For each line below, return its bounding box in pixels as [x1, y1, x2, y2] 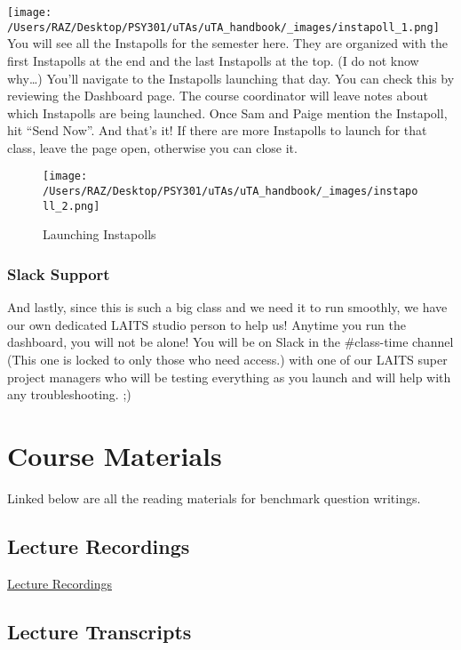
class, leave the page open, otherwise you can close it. [7, 138, 298, 156]
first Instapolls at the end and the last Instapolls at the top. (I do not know [7, 51, 419, 69]
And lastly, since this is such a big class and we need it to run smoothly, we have [7, 298, 448, 317]
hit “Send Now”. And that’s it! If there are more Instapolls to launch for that [7, 121, 427, 140]
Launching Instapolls [43, 225, 156, 244]
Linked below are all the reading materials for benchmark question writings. [7, 488, 421, 507]
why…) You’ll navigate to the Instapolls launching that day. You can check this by [7, 68, 455, 87]
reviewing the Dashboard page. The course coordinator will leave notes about [7, 86, 428, 105]
